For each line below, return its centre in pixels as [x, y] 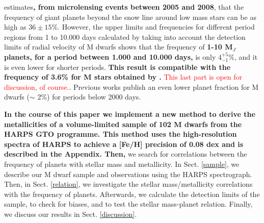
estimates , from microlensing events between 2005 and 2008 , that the [124, 7]
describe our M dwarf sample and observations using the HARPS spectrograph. [128, 174]
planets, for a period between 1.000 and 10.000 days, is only [110, 56]
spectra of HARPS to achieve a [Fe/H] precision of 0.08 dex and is [124, 144]
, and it [246, 56]
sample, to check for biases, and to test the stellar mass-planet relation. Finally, [128, 204]
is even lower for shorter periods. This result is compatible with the [117, 67]
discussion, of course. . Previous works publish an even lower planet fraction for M [131, 86]
